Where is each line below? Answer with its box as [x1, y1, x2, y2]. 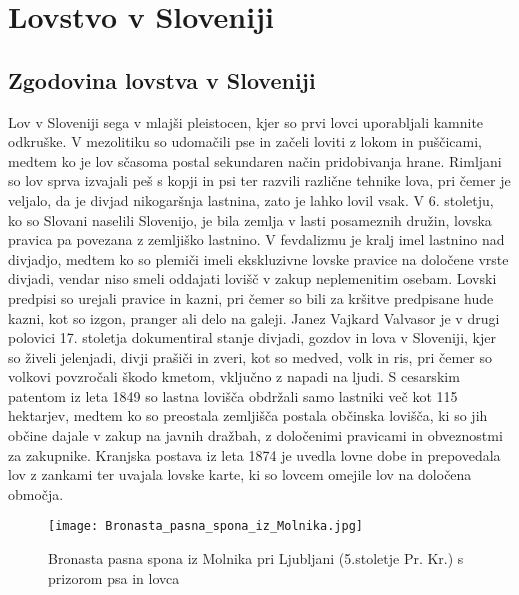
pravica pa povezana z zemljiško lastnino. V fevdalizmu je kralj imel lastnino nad [8, 229, 505, 250]
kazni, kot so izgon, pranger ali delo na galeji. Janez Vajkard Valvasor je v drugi [8, 307, 500, 328]
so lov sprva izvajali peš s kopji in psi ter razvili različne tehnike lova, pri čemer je [8, 170, 511, 191]
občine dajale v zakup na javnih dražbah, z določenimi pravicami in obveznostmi [8, 425, 503, 446]
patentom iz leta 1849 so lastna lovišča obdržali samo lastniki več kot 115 [8, 385, 458, 406]
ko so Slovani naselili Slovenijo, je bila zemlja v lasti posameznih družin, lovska [8, 209, 492, 230]
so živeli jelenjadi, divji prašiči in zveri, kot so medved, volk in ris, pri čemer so [8, 346, 492, 367]
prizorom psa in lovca [48, 567, 180, 588]
